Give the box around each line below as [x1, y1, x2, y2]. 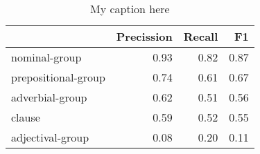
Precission [116, 28, 173, 44]
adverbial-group [11, 89, 87, 105]
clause [11, 109, 40, 125]
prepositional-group [11, 69, 105, 85]
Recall [183, 28, 218, 44]
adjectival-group [11, 129, 89, 145]
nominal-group [11, 49, 82, 65]
